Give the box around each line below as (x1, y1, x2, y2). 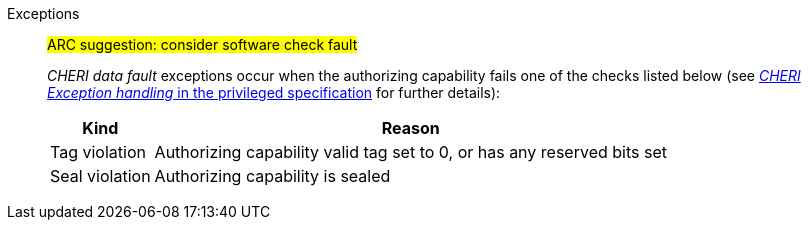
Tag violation (50, 142, 146, 162)
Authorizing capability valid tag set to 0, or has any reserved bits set (154, 142, 667, 162)
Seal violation (50, 166, 151, 186)
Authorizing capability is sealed (154, 166, 391, 186)
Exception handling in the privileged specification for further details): (47, 84, 501, 101)
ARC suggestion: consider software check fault (47, 36, 358, 53)
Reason (381, 118, 440, 138)
